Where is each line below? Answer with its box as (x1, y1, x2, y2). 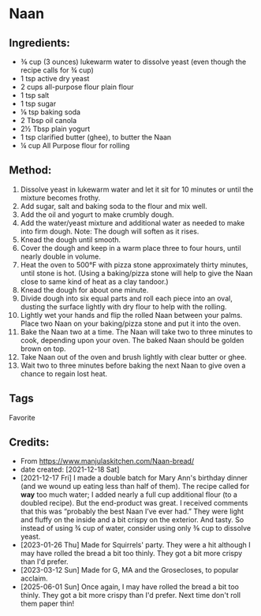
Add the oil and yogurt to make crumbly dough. (20, 210, 174, 219)
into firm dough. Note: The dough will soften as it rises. (20, 226, 199, 236)
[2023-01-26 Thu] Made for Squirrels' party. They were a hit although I (20, 540, 251, 550)
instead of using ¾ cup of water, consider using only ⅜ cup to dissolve (20, 524, 252, 533)
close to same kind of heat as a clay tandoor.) (20, 277, 169, 286)
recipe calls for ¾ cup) (20, 65, 94, 75)
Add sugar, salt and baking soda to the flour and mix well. (20, 201, 207, 211)
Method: (9, 163, 52, 177)
